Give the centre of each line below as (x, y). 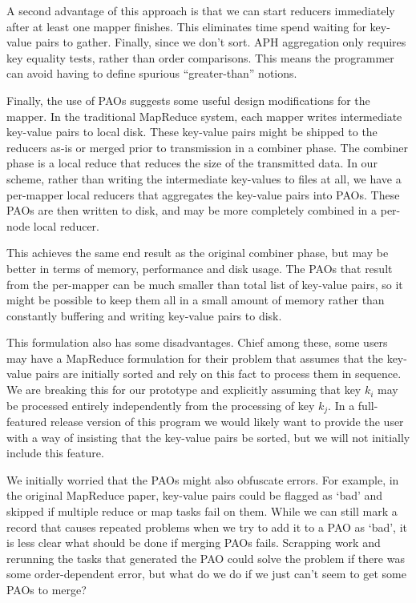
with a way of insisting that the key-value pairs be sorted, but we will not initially (208, 437)
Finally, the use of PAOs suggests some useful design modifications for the (188, 100)
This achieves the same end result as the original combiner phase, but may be (198, 253)
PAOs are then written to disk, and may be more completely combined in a (192, 210)
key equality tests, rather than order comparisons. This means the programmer (200, 57)
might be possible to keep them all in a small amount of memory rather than (196, 300)
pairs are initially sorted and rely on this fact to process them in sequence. (218, 374)
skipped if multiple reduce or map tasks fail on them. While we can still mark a (202, 511)
